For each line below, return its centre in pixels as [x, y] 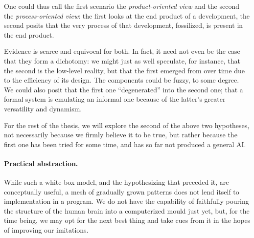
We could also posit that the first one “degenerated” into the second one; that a [124, 89]
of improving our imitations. [46, 230]
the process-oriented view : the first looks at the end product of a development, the [127, 15]
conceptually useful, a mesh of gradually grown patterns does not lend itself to [122, 191]
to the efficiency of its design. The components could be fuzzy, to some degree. [122, 80]
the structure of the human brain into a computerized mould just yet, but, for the [127, 210]
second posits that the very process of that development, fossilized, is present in [124, 25]
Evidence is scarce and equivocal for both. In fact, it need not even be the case [122, 51]
